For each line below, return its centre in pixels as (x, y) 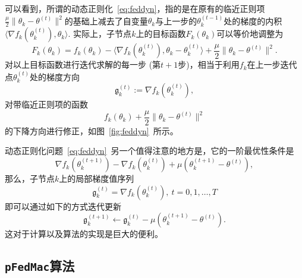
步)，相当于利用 (209, 64)
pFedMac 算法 (40, 266)
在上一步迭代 (272, 64)
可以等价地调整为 (250, 34)
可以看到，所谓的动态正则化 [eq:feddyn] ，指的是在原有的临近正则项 (135, 8)
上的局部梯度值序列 (97, 179)
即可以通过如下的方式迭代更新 (63, 206)
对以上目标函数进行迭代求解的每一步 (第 (83, 64)
